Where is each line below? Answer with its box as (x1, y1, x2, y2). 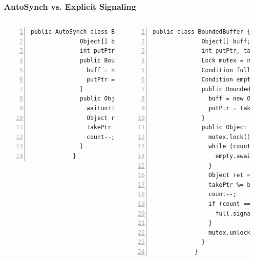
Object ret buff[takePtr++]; (86, 114, 189, 121)
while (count (208, 143, 251, 150)
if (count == (208, 200, 251, 207)
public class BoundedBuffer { (152, 28, 251, 36)
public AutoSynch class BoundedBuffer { (31, 28, 164, 36)
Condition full (201, 66, 251, 74)
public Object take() (80, 95, 150, 102)
